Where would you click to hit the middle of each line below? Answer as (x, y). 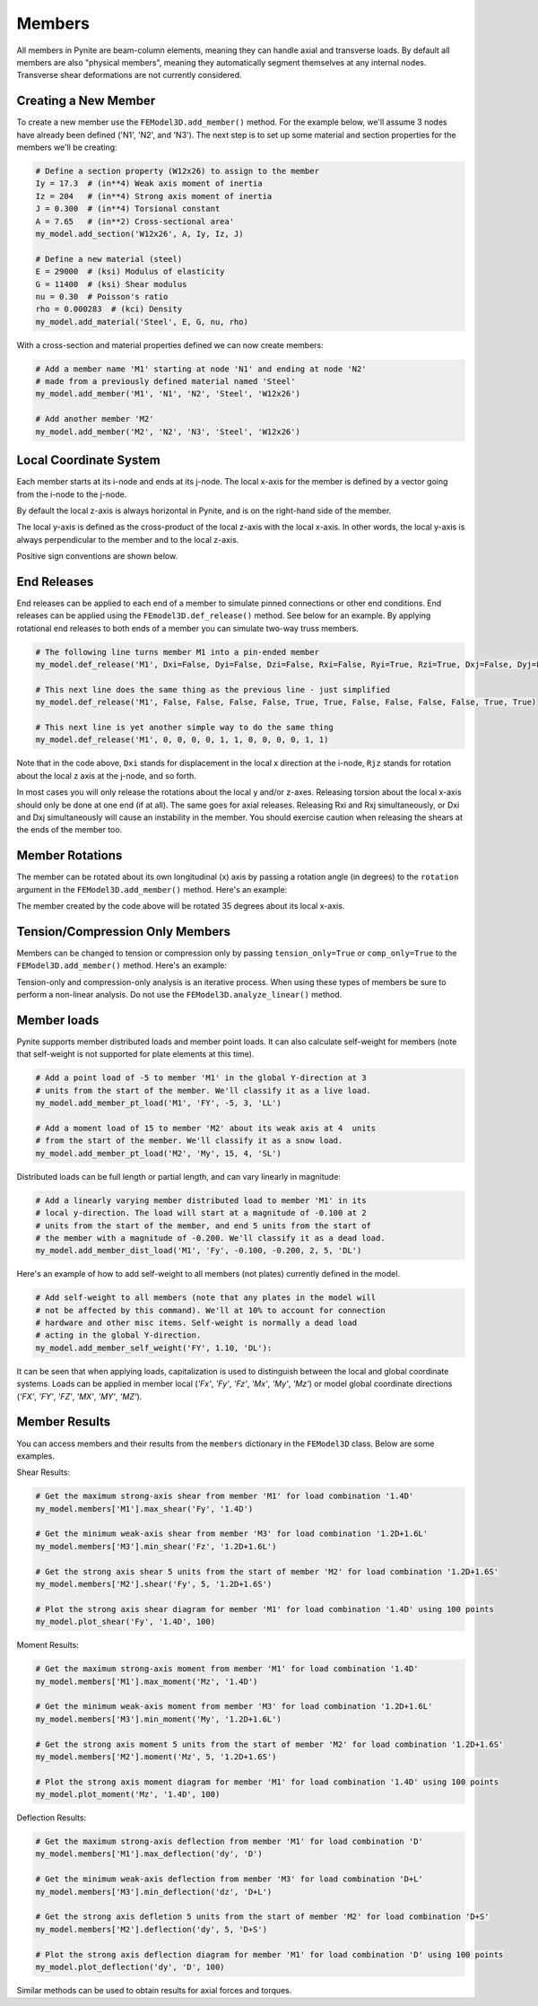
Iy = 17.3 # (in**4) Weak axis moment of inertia (149, 183)
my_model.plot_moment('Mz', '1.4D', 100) (128, 1795)
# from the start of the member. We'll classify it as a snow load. (189, 1141)
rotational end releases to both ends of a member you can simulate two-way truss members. (187, 628)
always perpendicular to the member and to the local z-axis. (128, 539)
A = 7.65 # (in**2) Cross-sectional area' (135, 221)
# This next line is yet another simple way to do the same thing (184, 728)
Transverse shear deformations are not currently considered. (129, 75)
